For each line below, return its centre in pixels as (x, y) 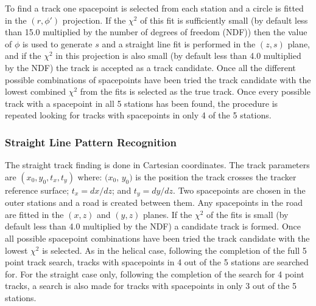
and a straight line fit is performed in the (179, 43)
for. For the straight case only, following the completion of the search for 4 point (155, 274)
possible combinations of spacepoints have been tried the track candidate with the (158, 79)
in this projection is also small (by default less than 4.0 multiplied (178, 56)
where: (90, 176)
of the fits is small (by (248, 214)
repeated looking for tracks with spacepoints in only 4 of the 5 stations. (138, 115)
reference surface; (37, 190)
